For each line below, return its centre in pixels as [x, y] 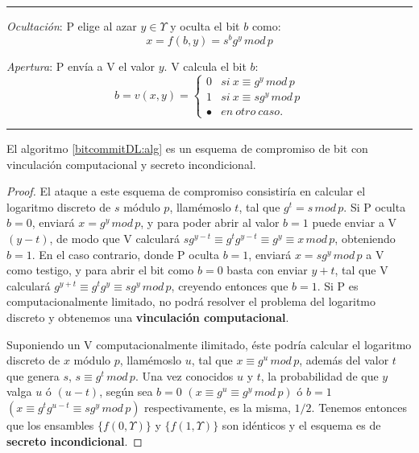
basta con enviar [267, 270]
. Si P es [338, 285]
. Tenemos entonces [359, 407]
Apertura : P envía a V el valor [81, 66]
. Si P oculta [375, 206]
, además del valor [344, 360]
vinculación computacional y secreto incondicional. [131, 164]
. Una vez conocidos [184, 375]
